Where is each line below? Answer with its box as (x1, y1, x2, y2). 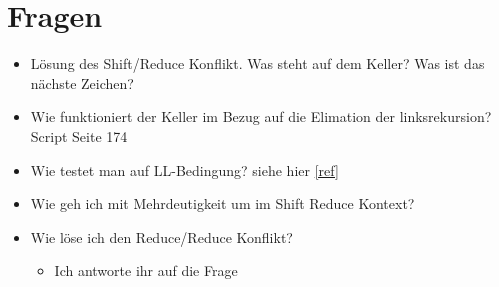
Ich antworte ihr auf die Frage (54, 260, 238, 281)
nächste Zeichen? (30, 72, 134, 93)
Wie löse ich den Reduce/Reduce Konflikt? (30, 226, 293, 247)
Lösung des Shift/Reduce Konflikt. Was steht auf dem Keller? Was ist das (30, 53, 485, 74)
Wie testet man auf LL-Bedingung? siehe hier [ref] (30, 159, 339, 180)
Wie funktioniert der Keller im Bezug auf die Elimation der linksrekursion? (30, 106, 492, 127)
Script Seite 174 (30, 125, 128, 146)
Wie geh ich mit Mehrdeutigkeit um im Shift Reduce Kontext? (30, 193, 415, 214)
